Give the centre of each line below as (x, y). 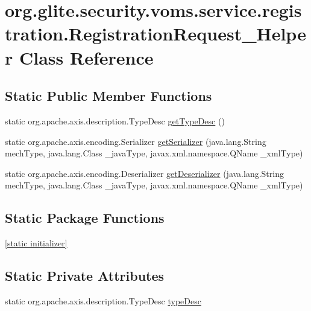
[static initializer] (36, 243)
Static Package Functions (85, 218)
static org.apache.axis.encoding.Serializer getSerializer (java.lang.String (136, 141)
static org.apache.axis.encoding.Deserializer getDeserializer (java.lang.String (144, 173)
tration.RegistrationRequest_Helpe (155, 34)
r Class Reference (79, 57)
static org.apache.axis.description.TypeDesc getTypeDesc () (115, 120)
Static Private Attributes (85, 276)
